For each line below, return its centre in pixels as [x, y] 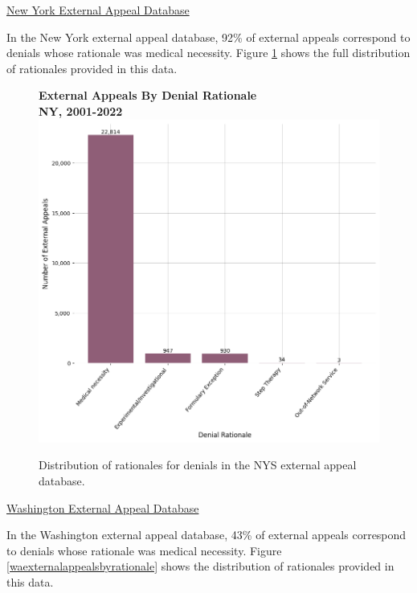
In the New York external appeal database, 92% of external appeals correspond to [208, 37]
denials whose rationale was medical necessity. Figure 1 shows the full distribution [208, 53]
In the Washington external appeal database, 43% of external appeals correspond [206, 535]
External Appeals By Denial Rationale [148, 95]
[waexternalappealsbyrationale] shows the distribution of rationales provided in [200, 566]
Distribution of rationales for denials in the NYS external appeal [198, 465]
